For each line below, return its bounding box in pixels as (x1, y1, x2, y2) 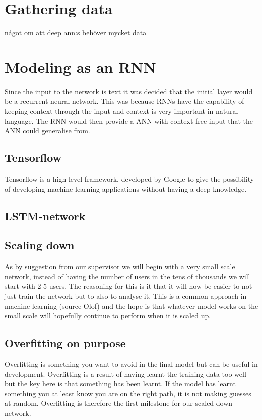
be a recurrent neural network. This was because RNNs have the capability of (5, 96, 244, 106)
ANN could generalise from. (5, 125, 90, 136)
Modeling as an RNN (5, 56, 156, 77)
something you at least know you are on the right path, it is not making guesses (5, 388, 251, 398)
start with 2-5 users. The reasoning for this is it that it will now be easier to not (5, 281, 252, 291)
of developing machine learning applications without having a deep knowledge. (5, 183, 247, 194)
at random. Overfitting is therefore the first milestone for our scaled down (5, 398, 233, 408)
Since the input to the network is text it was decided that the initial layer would (5, 86, 253, 96)
